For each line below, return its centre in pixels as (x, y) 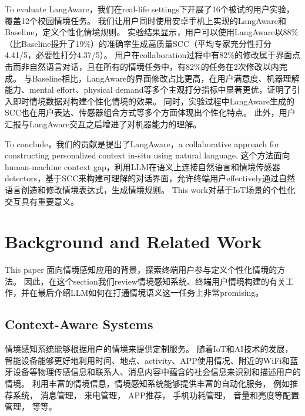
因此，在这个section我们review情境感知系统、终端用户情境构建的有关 (155, 281)
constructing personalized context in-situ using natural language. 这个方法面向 (148, 155)
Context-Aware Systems (79, 324)
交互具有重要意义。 (42, 201)
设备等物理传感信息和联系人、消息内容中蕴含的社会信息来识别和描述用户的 (157, 372)
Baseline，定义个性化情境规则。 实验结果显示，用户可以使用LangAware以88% (152, 32)
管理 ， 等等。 (31, 406)
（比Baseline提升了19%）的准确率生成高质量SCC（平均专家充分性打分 (138, 43)
